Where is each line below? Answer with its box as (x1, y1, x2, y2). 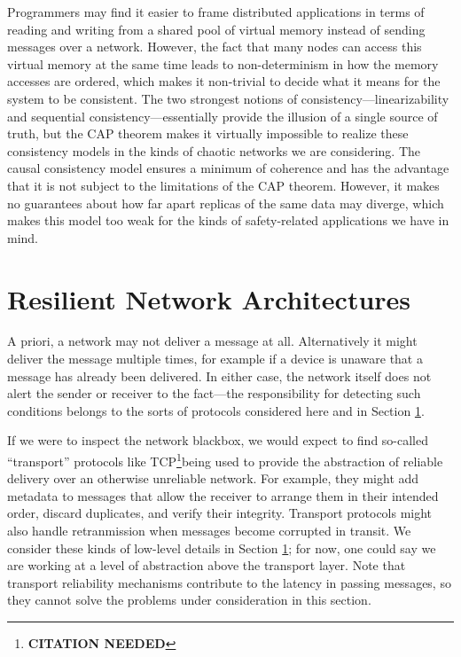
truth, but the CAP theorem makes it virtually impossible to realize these (7, 124, 409, 143)
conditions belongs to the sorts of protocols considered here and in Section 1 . (7, 401, 425, 419)
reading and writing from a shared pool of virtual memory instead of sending (7, 20, 426, 38)
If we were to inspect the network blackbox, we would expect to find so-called (7, 431, 429, 450)
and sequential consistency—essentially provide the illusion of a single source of (7, 106, 438, 125)
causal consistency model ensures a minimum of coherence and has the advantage (7, 159, 449, 177)
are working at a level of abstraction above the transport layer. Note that (7, 556, 406, 575)
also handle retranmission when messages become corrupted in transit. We (7, 521, 411, 540)
